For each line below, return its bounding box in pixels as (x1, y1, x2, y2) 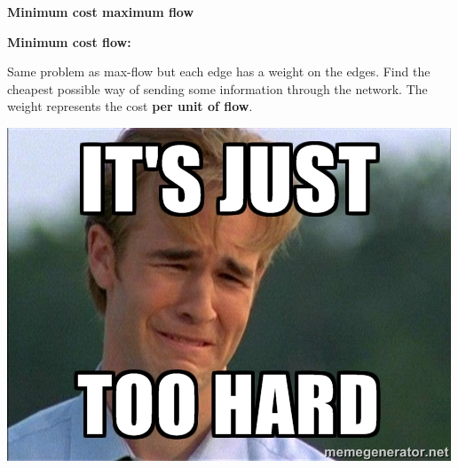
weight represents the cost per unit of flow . (7, 97, 253, 115)
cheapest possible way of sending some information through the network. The (7, 79, 428, 98)
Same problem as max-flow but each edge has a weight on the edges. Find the (7, 62, 430, 81)
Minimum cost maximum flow (7, 3, 194, 20)
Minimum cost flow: (7, 32, 131, 51)
